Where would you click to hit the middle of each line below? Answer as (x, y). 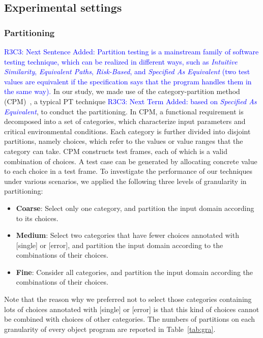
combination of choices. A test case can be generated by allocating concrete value (131, 161)
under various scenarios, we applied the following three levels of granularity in (125, 181)
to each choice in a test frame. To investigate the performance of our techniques (128, 171)
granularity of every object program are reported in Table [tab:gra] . (110, 329)
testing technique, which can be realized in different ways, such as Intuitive (121, 61)
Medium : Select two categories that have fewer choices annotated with (127, 235)
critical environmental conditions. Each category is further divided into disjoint (127, 131)
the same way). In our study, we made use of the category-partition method (122, 91)
